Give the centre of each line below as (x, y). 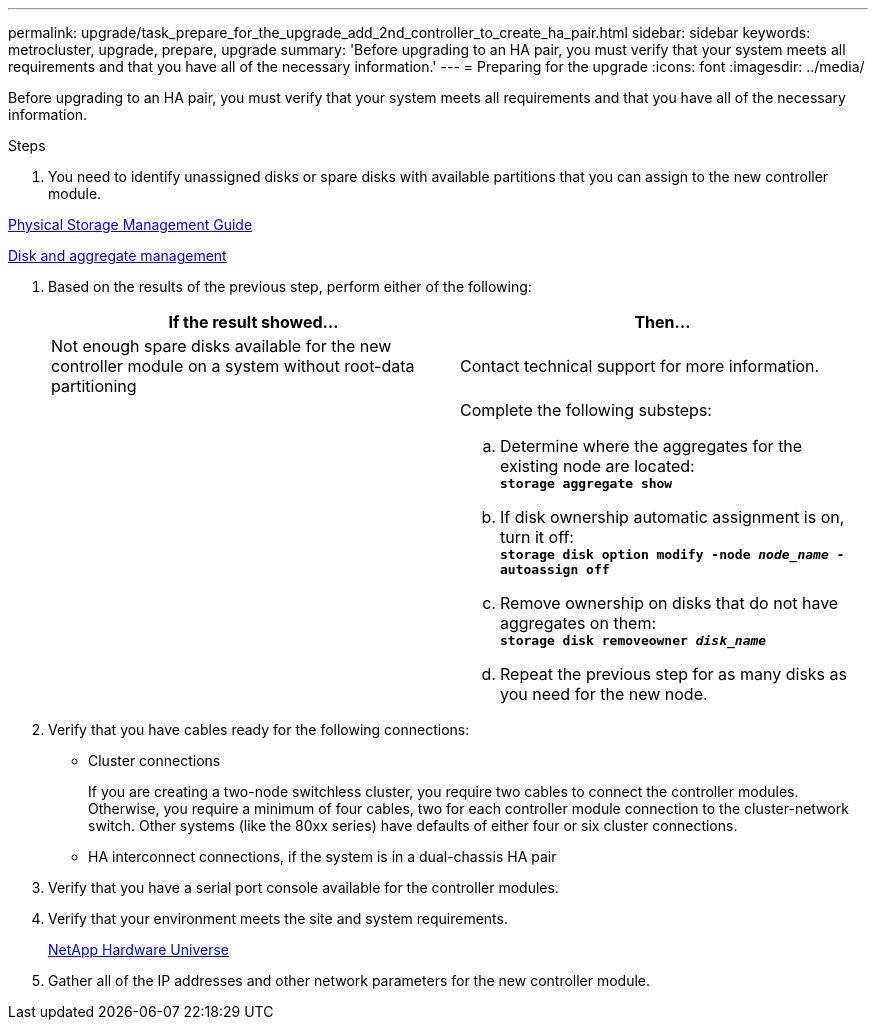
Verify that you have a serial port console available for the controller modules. (303, 887)
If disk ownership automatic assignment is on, (672, 517)
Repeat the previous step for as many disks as (673, 674)
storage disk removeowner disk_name (633, 640)
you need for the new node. (604, 694)
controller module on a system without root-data (233, 366)
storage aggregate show (586, 483)
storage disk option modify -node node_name (664, 554)
